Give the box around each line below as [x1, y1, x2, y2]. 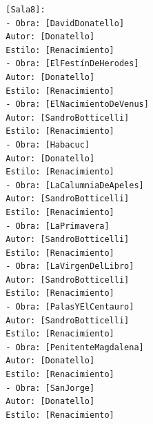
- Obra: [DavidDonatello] [6, 18, 125, 28]
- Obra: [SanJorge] [6, 383, 95, 393]
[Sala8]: [6, 5, 45, 14]
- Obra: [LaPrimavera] [6, 221, 110, 231]
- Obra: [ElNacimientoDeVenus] [6, 99, 149, 110]
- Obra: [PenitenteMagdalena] [6, 342, 144, 352]
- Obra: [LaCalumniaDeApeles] [6, 180, 144, 190]
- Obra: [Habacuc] [6, 139, 90, 150]
